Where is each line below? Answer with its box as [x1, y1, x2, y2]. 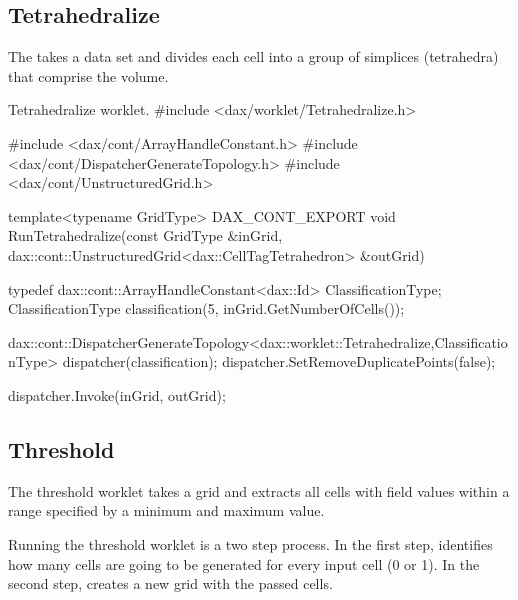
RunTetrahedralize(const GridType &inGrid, [8, 225, 283, 246]
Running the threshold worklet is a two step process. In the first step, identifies [8, 533, 493, 554]
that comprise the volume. [8, 65, 169, 86]
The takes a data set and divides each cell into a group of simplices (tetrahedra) [8, 46, 499, 67]
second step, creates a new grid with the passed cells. [8, 573, 333, 594]
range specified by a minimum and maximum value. [8, 500, 325, 521]
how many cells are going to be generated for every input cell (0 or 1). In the [8, 553, 480, 574]
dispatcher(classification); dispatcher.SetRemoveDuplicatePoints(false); [62, 351, 496, 372]
